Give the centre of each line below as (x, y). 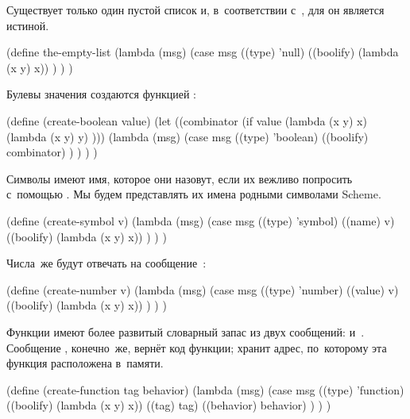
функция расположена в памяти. (85, 363)
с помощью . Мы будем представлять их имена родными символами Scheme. (194, 194)
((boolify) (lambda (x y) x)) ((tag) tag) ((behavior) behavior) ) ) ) (169, 405)
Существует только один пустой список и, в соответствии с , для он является (195, 10)
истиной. (28, 25)
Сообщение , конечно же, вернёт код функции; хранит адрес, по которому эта (197, 347)
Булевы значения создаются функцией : (101, 94)
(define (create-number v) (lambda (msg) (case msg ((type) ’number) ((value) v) (203, 289)
